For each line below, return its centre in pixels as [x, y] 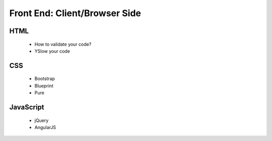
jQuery [42, 120]
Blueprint [44, 86]
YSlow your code [52, 51]
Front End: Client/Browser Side [75, 13]
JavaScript [27, 107]
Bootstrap [45, 79]
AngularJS [45, 127]
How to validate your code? [63, 44]
